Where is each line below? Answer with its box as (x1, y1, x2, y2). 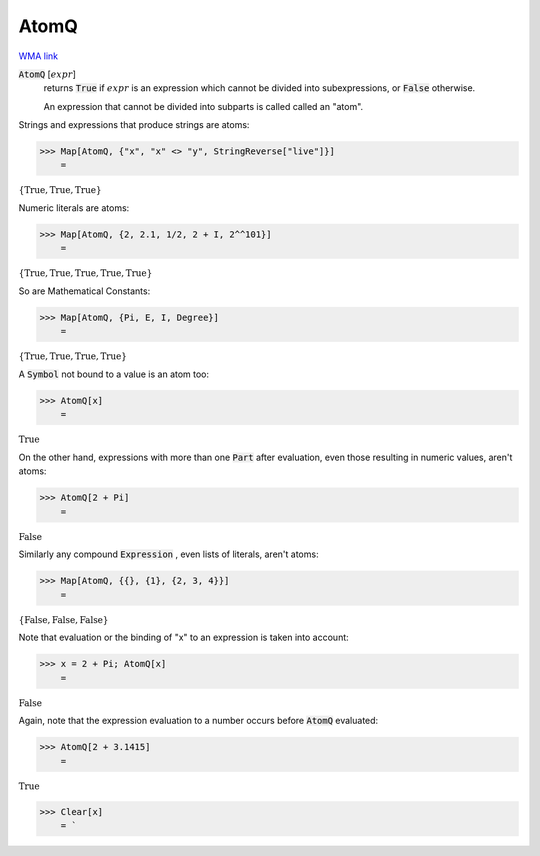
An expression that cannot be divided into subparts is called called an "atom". (43, 100, 364, 112)
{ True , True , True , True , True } (18, 268, 153, 279)
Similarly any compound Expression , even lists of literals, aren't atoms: (18, 548, 319, 560)
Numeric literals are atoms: (18, 202, 130, 214)
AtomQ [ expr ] (18, 68, 77, 80)
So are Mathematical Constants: (18, 285, 151, 297)
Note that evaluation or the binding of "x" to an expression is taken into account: (18, 631, 349, 644)
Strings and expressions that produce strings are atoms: (18, 119, 250, 131)
